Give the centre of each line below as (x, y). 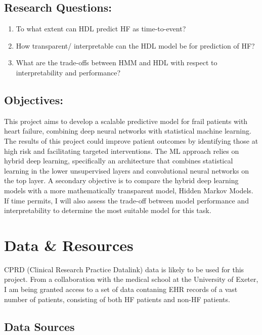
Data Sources (39, 326)
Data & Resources (69, 245)
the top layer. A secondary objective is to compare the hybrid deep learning (121, 180)
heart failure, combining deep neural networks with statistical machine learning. (128, 131)
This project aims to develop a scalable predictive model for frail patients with (126, 121)
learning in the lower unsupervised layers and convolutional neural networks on (126, 170)
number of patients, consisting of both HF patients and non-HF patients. (117, 299)
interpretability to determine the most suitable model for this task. (108, 210)
